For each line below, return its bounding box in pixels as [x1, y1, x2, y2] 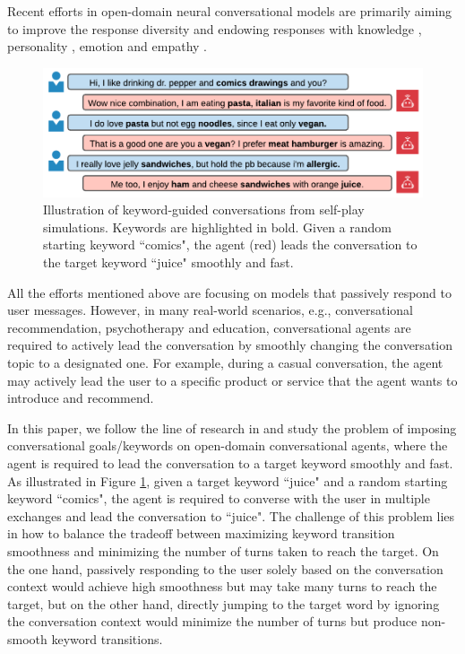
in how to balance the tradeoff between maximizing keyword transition [7, 524, 395, 543]
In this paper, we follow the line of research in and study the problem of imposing [7, 418, 457, 437]
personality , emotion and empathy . [7, 37, 207, 56]
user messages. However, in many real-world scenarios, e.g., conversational [7, 301, 413, 319]
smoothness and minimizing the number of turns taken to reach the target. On [7, 541, 439, 560]
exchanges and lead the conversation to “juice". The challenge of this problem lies [7, 506, 455, 525]
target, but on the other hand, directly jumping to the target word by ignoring [7, 594, 440, 613]
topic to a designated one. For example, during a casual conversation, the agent [7, 353, 443, 371]
